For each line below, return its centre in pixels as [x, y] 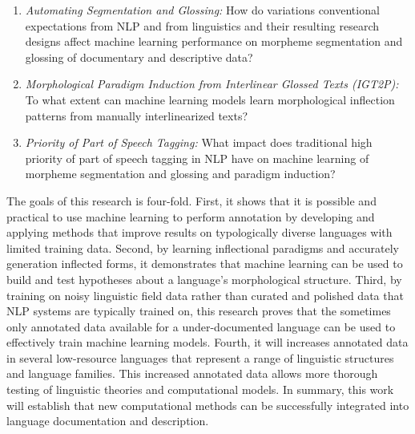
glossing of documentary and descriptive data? [139, 57]
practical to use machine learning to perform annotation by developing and [191, 216]
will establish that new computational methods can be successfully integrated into [208, 405]
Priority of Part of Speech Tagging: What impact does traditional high [199, 142]
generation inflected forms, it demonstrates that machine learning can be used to [205, 264]
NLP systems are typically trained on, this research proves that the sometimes [199, 311]
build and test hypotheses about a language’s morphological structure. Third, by [204, 279]
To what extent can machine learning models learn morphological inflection [210, 99]
